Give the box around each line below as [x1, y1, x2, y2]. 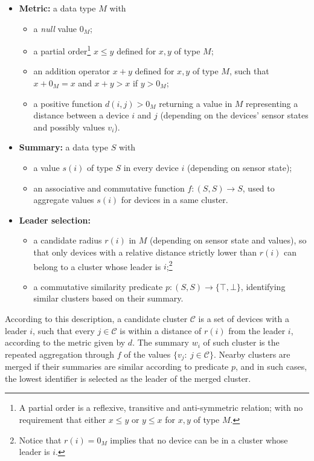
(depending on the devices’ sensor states [160, 109, 309, 121]
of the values [124, 347, 171, 360]
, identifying [240, 280, 286, 292]
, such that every [33, 324, 95, 337]
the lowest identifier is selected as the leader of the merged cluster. [5, 372, 251, 384]
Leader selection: [19, 213, 91, 226]
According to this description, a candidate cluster [5, 312, 188, 324]
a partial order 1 [33, 43, 91, 57]
